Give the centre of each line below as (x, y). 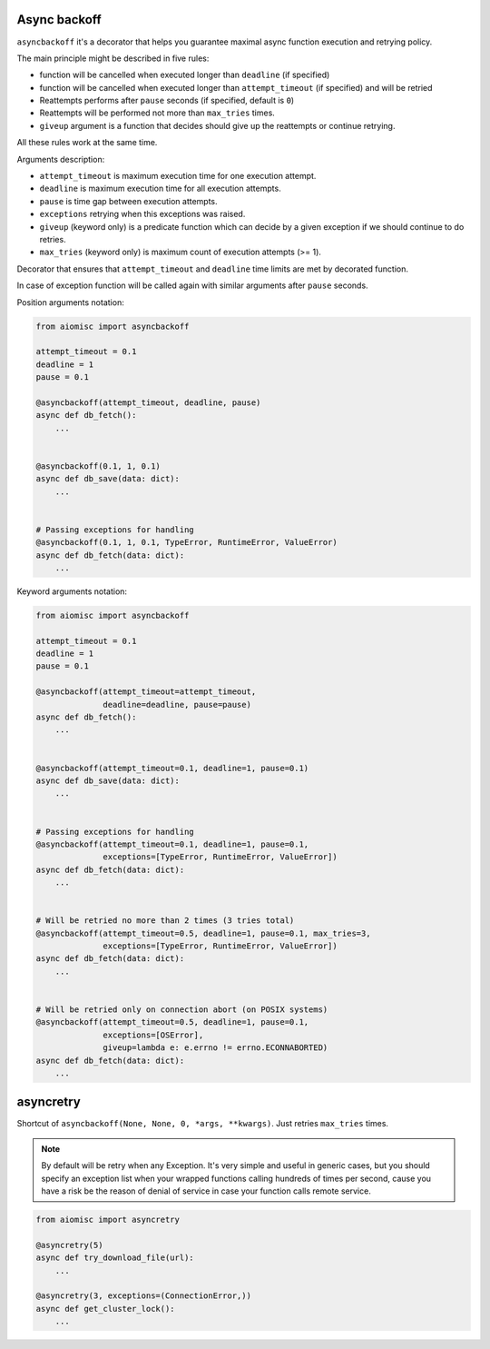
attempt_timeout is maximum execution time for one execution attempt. (178, 176)
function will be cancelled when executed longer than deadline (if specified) (185, 75)
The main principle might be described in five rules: (113, 58)
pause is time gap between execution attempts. (128, 201)
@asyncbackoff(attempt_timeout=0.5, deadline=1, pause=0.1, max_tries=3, (203, 933)
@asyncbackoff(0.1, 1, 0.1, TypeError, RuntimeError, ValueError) (186, 542)
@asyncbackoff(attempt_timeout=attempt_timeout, (146, 692)
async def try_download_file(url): (115, 1258)
